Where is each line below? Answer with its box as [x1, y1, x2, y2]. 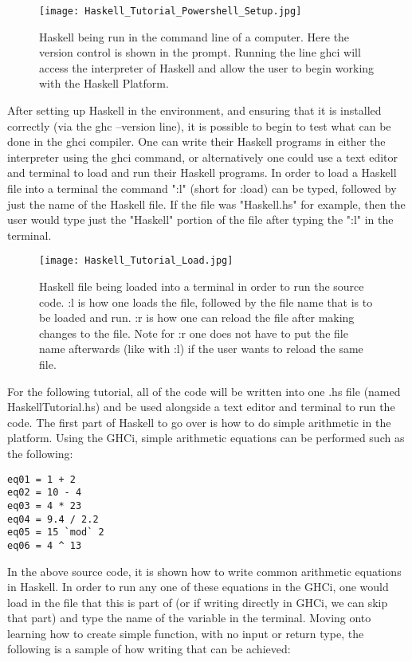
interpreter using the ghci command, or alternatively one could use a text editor [7, 148, 398, 165]
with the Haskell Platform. [39, 75, 169, 92]
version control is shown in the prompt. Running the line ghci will [39, 44, 361, 61]
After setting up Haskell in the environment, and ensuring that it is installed [7, 102, 382, 119]
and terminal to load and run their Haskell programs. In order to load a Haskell [7, 164, 397, 181]
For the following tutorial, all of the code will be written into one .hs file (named [7, 382, 401, 399]
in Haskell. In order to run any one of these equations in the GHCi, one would [7, 578, 389, 595]
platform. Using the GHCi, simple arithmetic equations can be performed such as [7, 429, 405, 446]
